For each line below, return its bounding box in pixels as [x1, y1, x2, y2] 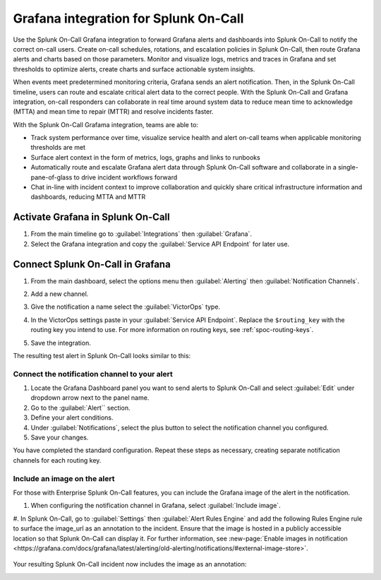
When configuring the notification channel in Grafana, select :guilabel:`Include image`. [30, 502, 282, 510]
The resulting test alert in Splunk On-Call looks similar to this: [13, 351, 191, 360]
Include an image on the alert [13, 473, 115, 483]
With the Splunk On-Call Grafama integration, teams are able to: [13, 120, 199, 129]
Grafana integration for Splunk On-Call [13, 11, 244, 26]
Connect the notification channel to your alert [13, 369, 173, 379]
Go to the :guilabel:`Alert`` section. [30, 403, 131, 412]
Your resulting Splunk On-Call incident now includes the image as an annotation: [13, 560, 247, 569]
